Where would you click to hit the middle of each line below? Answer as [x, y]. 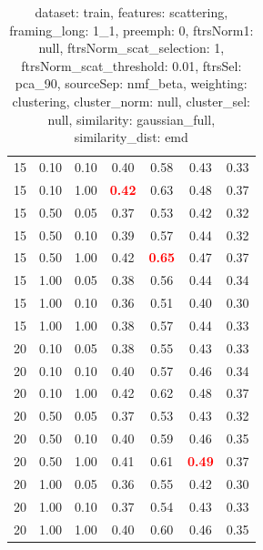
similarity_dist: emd [131, 137]
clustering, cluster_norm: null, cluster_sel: [131, 101]
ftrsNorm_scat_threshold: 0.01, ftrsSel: [131, 65]
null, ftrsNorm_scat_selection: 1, [131, 48]
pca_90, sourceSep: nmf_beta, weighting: [131, 83]
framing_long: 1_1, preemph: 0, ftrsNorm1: [131, 30]
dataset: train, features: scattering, [131, 12]
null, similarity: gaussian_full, [131, 119]
